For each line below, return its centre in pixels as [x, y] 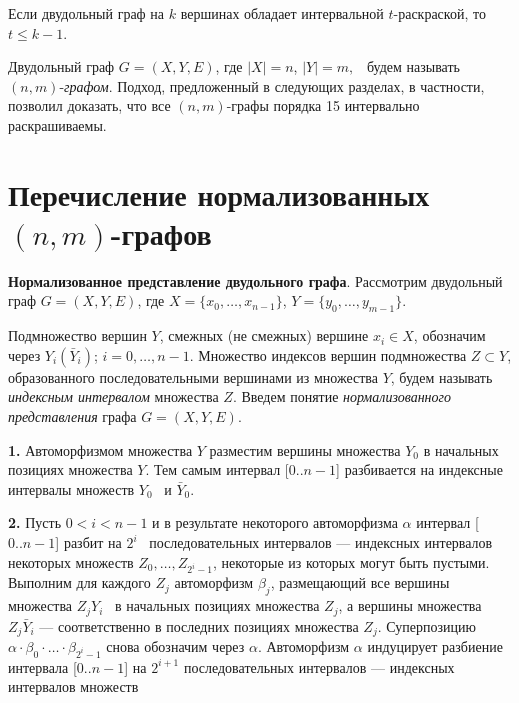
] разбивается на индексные [419, 469]
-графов [161, 232]
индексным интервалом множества [113, 396]
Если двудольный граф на [86, 13]
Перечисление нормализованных [219, 193]
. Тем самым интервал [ [217, 469]
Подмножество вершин [77, 335]
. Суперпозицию [426, 625]
